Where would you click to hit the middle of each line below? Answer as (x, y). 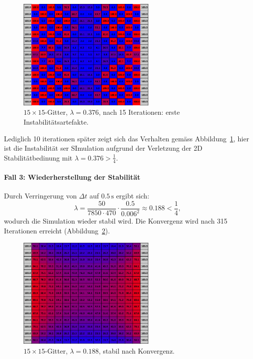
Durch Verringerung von (41, 196)
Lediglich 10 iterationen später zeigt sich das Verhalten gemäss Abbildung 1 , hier (126, 138)
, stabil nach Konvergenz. (137, 351)
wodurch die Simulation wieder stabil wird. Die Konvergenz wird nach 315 (116, 221)
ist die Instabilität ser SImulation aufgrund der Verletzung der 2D (103, 148)
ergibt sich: (133, 196)
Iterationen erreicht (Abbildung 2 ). (57, 230)
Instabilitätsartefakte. (56, 122)
